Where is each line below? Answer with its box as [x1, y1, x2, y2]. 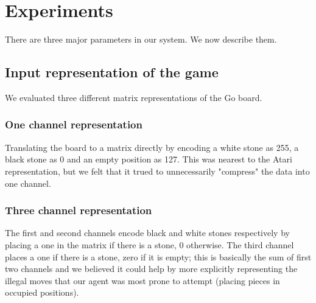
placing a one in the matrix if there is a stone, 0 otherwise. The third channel [5, 238, 294, 251]
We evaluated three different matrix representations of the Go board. [5, 91, 262, 103]
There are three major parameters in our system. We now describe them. [5, 33, 277, 46]
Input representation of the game [5, 63, 219, 82]
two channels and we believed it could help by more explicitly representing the [5, 262, 298, 275]
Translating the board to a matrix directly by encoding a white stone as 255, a [5, 141, 299, 153]
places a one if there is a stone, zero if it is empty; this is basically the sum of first [5, 250, 312, 263]
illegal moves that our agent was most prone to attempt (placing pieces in [5, 274, 280, 287]
